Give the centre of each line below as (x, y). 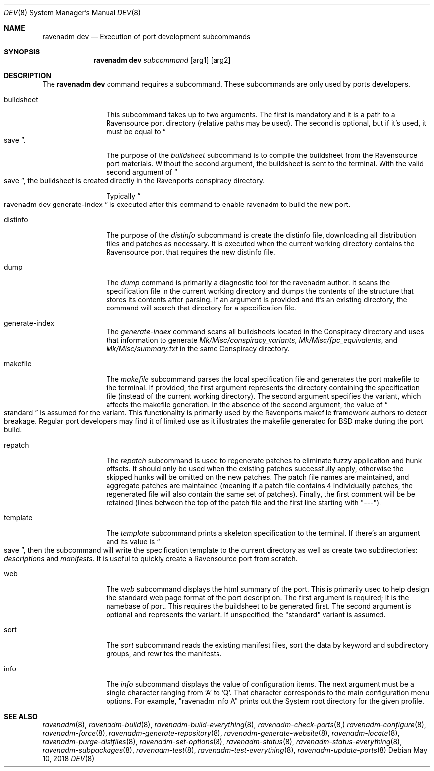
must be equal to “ (136, 131)
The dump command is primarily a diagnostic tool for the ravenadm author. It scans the (248, 283)
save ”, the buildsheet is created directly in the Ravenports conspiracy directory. (135, 180)
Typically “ (123, 196)
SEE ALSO (21, 716)
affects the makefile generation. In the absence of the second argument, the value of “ (247, 404)
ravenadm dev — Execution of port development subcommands (146, 36)
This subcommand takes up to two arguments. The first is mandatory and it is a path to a (251, 115)
